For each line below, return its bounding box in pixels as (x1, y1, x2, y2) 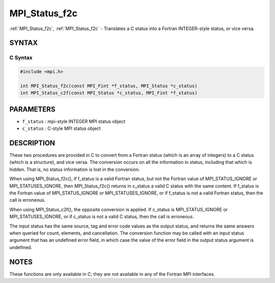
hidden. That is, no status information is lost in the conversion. (9, 166, 140, 173)
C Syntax (9, 54, 33, 61)
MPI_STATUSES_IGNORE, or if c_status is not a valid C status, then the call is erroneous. (9, 214, 195, 220)
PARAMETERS (9, 105, 56, 114)
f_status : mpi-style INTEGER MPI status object (22, 118, 126, 124)
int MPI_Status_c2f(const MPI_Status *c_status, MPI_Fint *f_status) (20, 90, 198, 96)
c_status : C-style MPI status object (22, 125, 101, 132)
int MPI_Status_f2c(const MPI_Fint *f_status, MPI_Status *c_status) (20, 83, 198, 89)
